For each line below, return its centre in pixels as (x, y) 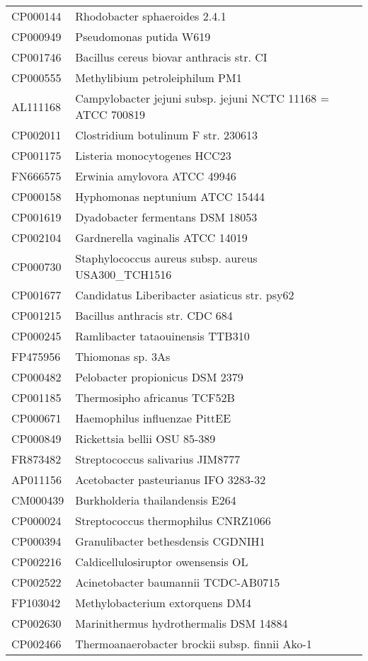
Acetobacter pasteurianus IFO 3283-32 (171, 479)
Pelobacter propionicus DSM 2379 (159, 377)
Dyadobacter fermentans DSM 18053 (166, 217)
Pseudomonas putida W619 (143, 36)
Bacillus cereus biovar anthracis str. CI (171, 57)
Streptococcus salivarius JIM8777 (158, 459)
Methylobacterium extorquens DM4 (163, 603)
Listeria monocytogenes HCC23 (153, 155)
